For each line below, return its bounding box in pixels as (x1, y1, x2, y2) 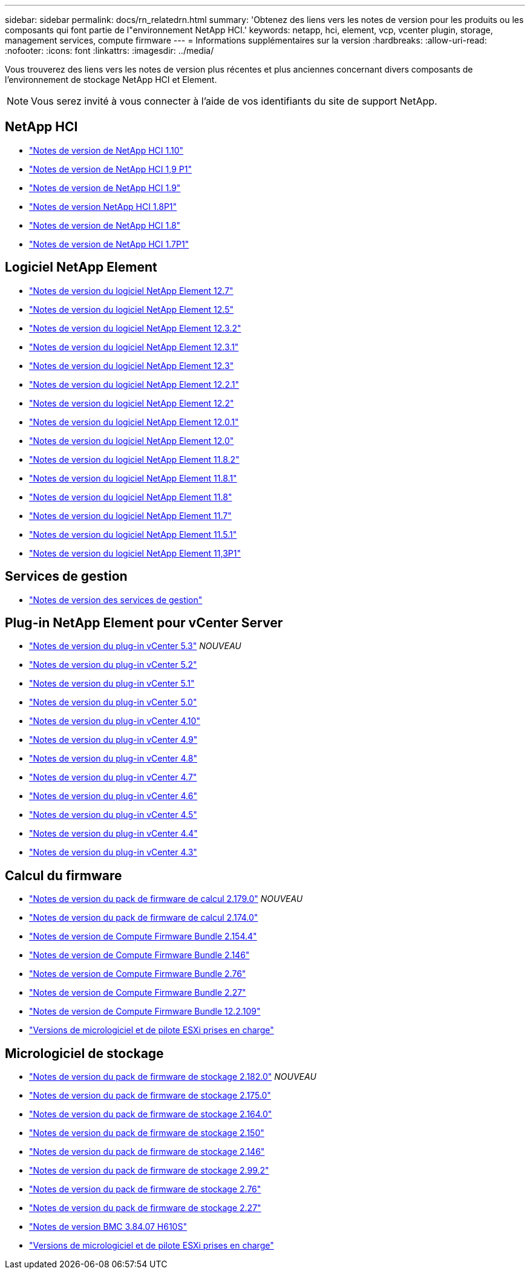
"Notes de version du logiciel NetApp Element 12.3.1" (29, 341, 239, 352)
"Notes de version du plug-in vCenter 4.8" (29, 753, 197, 764)
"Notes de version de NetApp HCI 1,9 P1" (29, 163, 192, 174)
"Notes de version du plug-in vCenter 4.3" (29, 847, 197, 858)
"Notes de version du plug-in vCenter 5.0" (29, 697, 197, 708)
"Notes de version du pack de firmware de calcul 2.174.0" (29, 912, 258, 923)
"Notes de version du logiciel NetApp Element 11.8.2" (29, 454, 240, 465)
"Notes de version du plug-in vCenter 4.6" (29, 791, 197, 802)
